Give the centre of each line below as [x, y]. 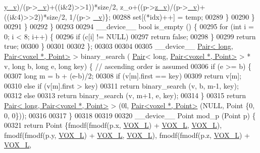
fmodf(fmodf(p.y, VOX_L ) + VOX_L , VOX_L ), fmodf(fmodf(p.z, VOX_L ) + [127, 135]
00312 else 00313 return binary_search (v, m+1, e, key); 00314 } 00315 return [125, 95]
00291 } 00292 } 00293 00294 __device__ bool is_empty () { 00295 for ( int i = [129, 26]
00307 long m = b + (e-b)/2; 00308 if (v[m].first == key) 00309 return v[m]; [123, 76]
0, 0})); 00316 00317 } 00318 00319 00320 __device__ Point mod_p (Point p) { [130, 115]
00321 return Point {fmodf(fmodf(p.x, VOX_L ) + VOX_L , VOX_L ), [113, 125]
